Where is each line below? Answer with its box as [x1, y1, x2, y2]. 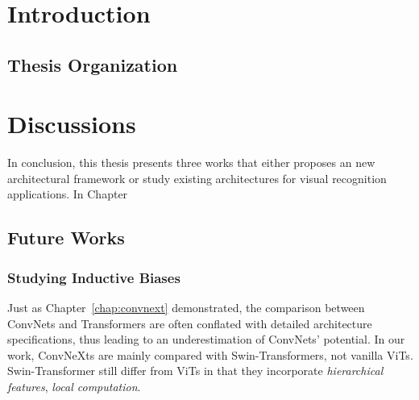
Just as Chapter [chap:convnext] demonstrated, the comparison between [7, 299, 365, 316]
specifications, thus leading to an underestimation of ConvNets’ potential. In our [7, 331, 405, 348]
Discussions [7, 107, 136, 140]
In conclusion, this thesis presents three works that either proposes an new [7, 154, 375, 171]
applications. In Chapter [7, 185, 128, 202]
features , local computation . [7, 378, 141, 395]
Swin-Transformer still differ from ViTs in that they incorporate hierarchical [7, 362, 384, 379]
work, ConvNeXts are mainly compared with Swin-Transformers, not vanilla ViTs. [7, 346, 413, 363]
